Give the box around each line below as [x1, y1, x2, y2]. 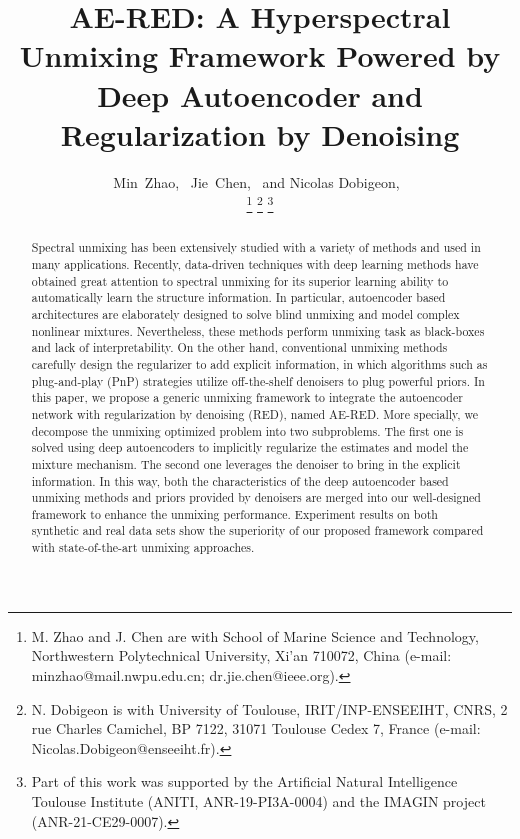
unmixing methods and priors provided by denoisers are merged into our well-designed [31, 489, 481, 506]
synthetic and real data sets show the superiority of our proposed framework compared [31, 522, 484, 539]
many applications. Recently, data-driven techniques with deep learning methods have [31, 255, 479, 272]
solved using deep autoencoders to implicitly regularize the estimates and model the [31, 439, 469, 456]
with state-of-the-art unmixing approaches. [31, 539, 255, 556]
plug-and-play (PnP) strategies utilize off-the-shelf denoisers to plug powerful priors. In [31, 372, 485, 389]
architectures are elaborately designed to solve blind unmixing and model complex [31, 305, 460, 322]
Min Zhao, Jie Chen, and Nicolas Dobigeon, [113, 171, 400, 192]
